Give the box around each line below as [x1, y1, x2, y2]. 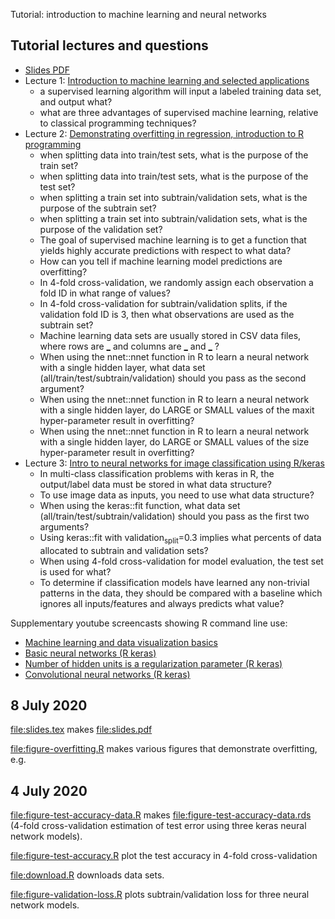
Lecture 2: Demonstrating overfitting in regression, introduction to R [24, 127, 305, 139]
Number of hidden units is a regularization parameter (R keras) [24, 657, 283, 669]
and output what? [39, 95, 113, 108]
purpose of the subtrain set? [39, 202, 157, 214]
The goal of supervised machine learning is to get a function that [39, 234, 307, 246]
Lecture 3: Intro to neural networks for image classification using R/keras [24, 457, 325, 469]
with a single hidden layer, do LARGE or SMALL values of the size [39, 435, 310, 448]
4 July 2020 [10, 782, 88, 799]
